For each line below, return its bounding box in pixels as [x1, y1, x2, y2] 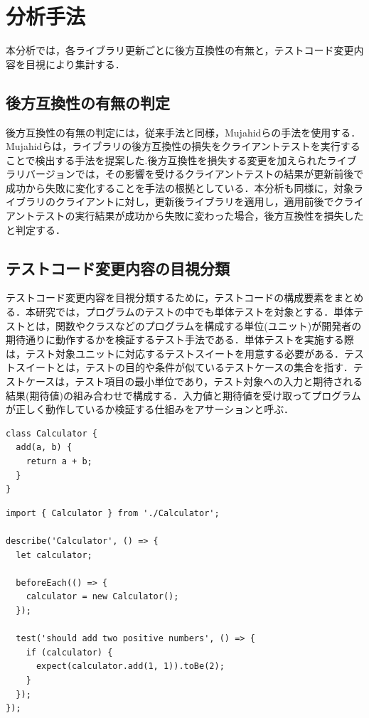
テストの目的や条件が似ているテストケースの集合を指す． [85, 360, 353, 375]
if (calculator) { [26, 647, 113, 658]
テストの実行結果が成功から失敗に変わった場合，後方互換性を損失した [35, 208, 364, 223]
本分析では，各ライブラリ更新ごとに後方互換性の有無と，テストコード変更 [6, 43, 354, 58]
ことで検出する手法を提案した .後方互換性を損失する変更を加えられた [6, 152, 327, 167]
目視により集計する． [25, 56, 125, 71]
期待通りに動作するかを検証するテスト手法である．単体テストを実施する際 [6, 332, 354, 347]
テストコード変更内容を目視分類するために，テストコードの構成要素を [6, 290, 334, 305]
